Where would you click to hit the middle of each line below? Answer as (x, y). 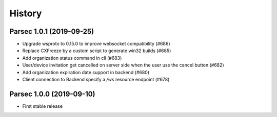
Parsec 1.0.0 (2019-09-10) (52, 94)
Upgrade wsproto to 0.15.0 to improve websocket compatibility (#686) (96, 44)
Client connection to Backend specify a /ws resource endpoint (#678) (96, 80)
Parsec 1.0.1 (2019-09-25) (52, 31)
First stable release (43, 106)
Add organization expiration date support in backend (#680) (86, 72)
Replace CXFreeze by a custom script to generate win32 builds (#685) (97, 51)
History (26, 13)
